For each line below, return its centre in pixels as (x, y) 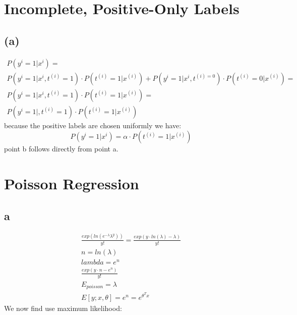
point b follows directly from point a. (61, 149)
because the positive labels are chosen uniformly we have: (93, 125)
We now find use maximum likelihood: (63, 308)
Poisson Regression (72, 183)
